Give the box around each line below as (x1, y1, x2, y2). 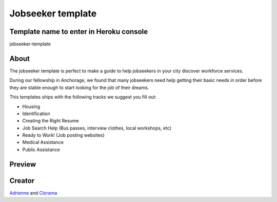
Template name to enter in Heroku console (9, 27, 148, 36)
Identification (22, 111, 50, 117)
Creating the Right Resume (22, 118, 79, 124)
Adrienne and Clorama (9, 190, 57, 196)
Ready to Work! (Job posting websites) (22, 132, 105, 138)
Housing (22, 103, 41, 109)
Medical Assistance (22, 139, 64, 145)
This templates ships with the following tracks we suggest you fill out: (9, 94, 156, 100)
